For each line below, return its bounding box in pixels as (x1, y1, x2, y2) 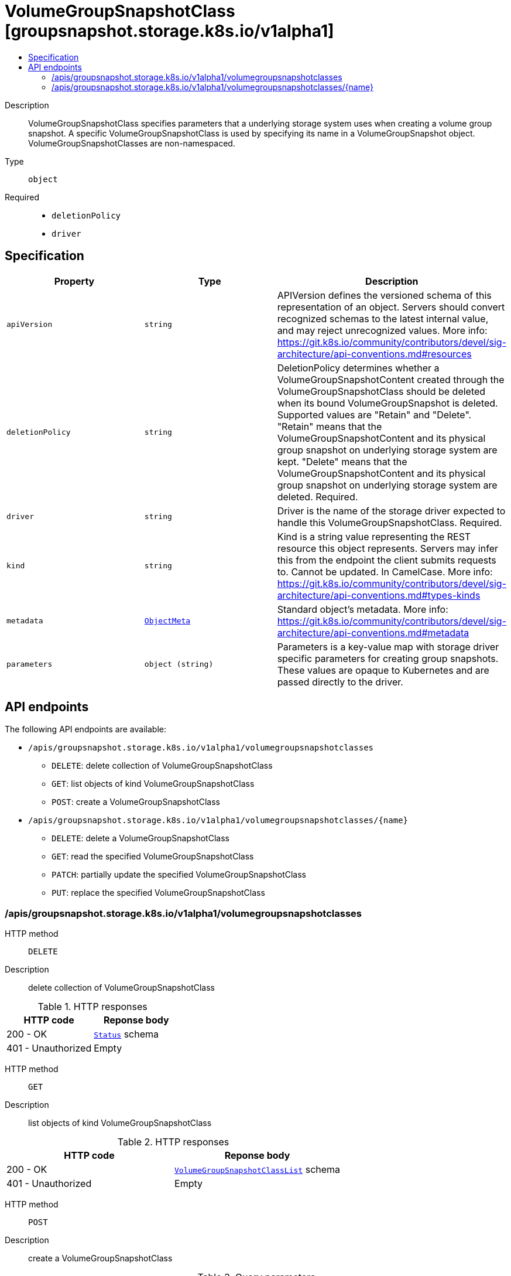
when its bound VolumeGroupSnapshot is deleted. (277, 397, 498, 409)
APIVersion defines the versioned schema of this (277, 289, 492, 301)
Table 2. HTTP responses (117, 1136, 229, 1148)
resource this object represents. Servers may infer (277, 542, 498, 554)
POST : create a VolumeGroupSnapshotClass (52, 797, 220, 807)
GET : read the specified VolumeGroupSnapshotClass (52, 851, 254, 862)
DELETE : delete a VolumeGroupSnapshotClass (52, 833, 229, 844)
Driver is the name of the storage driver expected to (277, 504, 506, 517)
